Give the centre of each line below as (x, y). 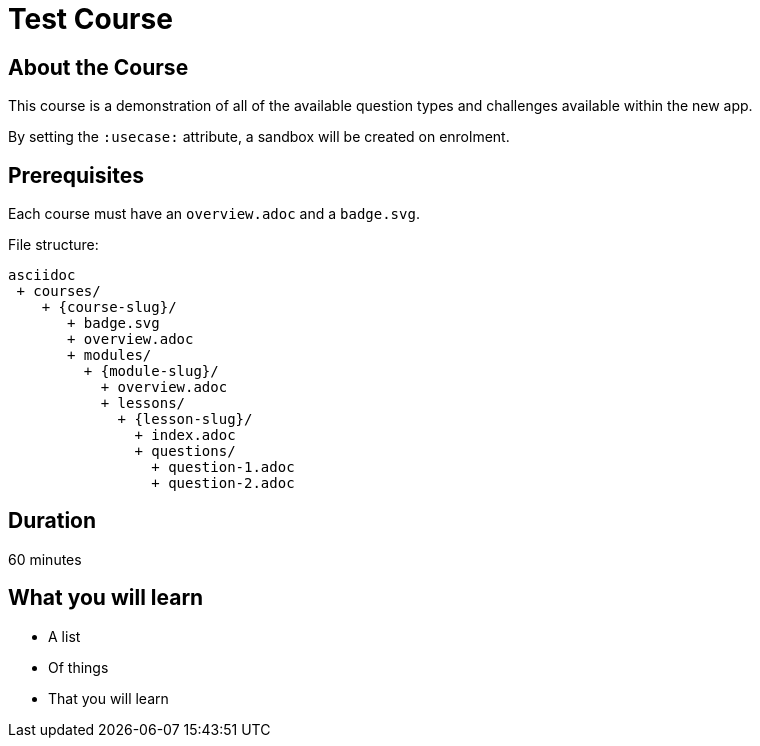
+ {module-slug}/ (151, 371)
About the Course (98, 67)
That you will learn (108, 698)
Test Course (90, 19)
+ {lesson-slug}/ (185, 419)
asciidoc (42, 275)
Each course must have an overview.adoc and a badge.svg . (214, 214)
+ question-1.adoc (223, 467)
